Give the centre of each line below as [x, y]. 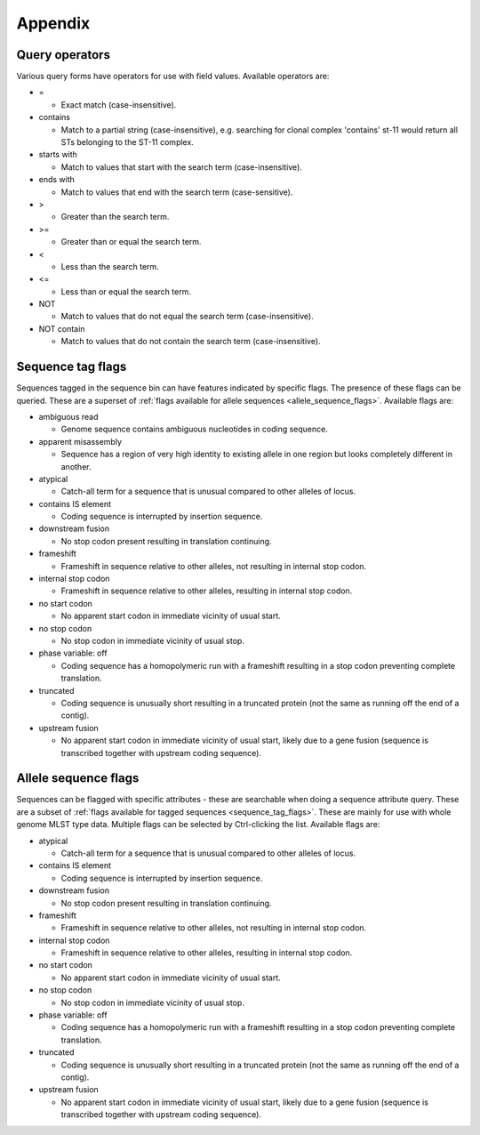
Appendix [53, 23]
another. [76, 466]
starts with [58, 155]
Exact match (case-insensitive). [119, 105]
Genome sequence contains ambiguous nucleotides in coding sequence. [194, 429]
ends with [57, 180]
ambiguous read [68, 416]
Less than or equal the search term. [126, 291]
